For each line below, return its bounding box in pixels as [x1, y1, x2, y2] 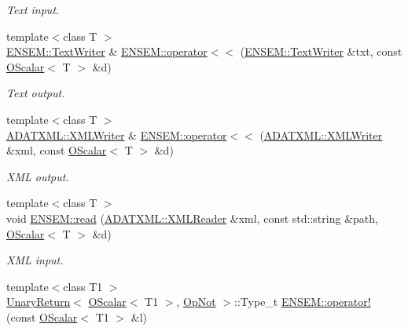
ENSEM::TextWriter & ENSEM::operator [6, 43, 208, 60]
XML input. [6, 252, 64, 268]
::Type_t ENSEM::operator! [234, 293, 371, 310]
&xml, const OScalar [6, 142, 107, 158]
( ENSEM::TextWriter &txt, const [240, 43, 402, 60]
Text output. [6, 85, 65, 101]
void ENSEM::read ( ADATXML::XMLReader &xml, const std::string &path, [6, 209, 378, 226]
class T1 [63, 278, 103, 294]
